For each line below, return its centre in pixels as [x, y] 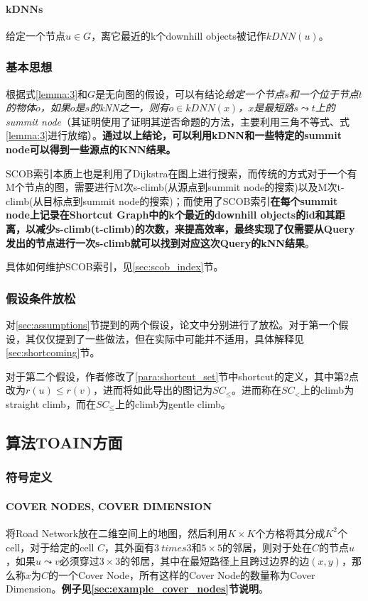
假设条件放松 [41, 298]
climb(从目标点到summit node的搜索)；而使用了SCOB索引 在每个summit [172, 200]
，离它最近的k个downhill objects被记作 [179, 35]
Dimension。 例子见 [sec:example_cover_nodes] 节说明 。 [137, 589]
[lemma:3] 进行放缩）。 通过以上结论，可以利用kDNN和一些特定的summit [174, 135]
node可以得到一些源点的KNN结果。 [91, 149]
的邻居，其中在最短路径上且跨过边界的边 [215, 561]
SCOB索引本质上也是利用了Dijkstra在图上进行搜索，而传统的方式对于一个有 [182, 173]
